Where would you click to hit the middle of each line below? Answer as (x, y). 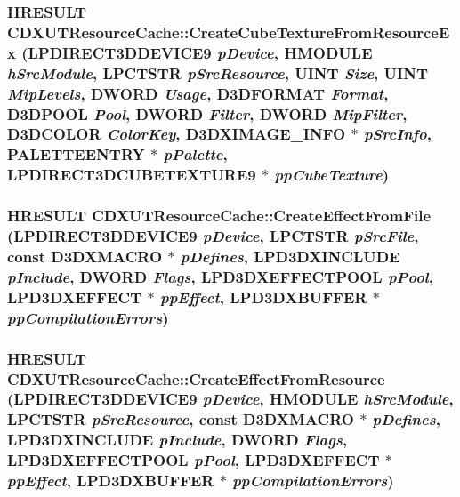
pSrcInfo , (397, 134)
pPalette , (195, 154)
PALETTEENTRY (76, 154)
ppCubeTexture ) (332, 175)
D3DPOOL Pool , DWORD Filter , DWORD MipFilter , (207, 113)
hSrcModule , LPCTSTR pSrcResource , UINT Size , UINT (218, 72)
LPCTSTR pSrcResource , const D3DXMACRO (181, 419)
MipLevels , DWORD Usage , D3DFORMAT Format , (198, 93)
